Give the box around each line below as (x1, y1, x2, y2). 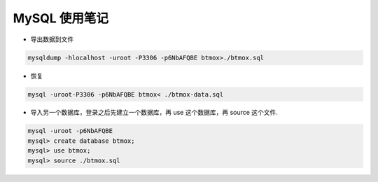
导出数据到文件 (30, 35, 73, 43)
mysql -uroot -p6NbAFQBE (27, 127, 113, 135)
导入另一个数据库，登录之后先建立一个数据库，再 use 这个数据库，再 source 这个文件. (30, 108, 278, 117)
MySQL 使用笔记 (13, 10, 108, 26)
